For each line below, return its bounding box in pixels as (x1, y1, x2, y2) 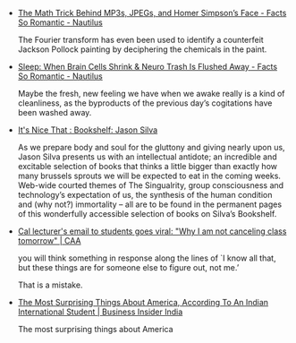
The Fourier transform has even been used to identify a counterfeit (17, 35, 264, 45)
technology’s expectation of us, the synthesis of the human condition (17, 190, 273, 200)
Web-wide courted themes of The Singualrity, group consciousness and (17, 180, 284, 191)
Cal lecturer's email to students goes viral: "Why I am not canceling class (17, 226, 287, 236)
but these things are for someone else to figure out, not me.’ (17, 262, 240, 272)
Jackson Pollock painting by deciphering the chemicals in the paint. (17, 44, 267, 55)
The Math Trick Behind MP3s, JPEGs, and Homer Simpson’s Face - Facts (17, 8, 287, 18)
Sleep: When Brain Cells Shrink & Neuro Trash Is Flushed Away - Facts (17, 62, 278, 72)
